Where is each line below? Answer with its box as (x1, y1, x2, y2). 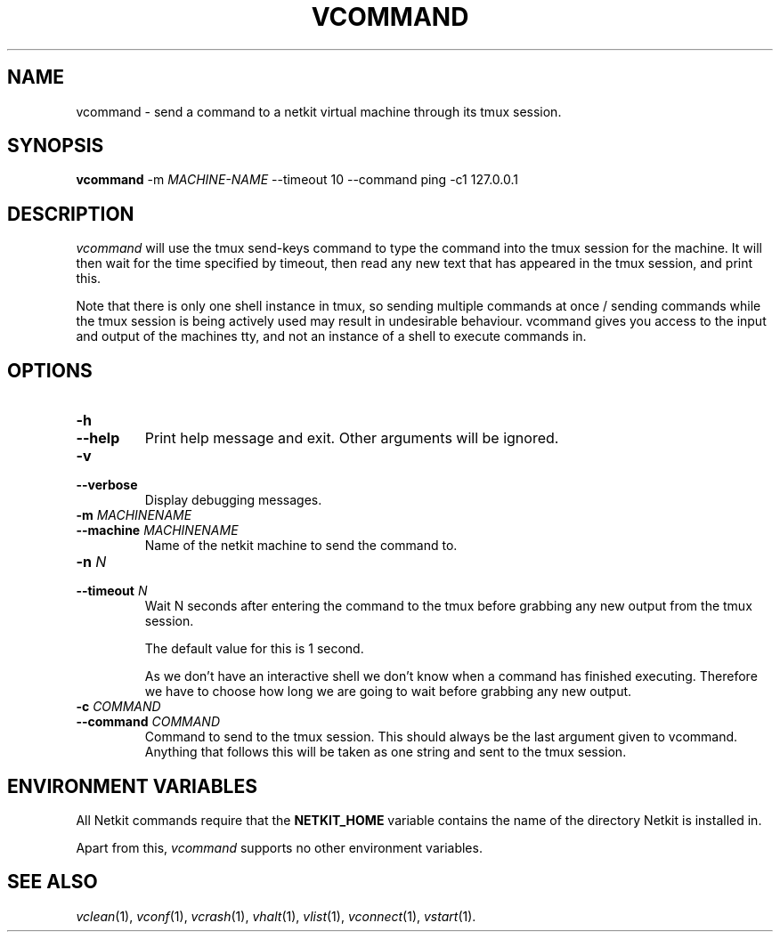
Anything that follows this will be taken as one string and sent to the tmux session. (144, 744, 627, 760)
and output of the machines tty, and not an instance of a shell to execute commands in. (76, 328, 587, 344)
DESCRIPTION (7, 202, 134, 225)
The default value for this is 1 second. (144, 641, 364, 657)
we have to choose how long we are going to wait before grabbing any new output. (144, 684, 632, 700)
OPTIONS (7, 359, 93, 382)
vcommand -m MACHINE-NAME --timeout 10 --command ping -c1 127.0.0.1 (76, 172, 518, 188)
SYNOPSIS (7, 134, 104, 158)
